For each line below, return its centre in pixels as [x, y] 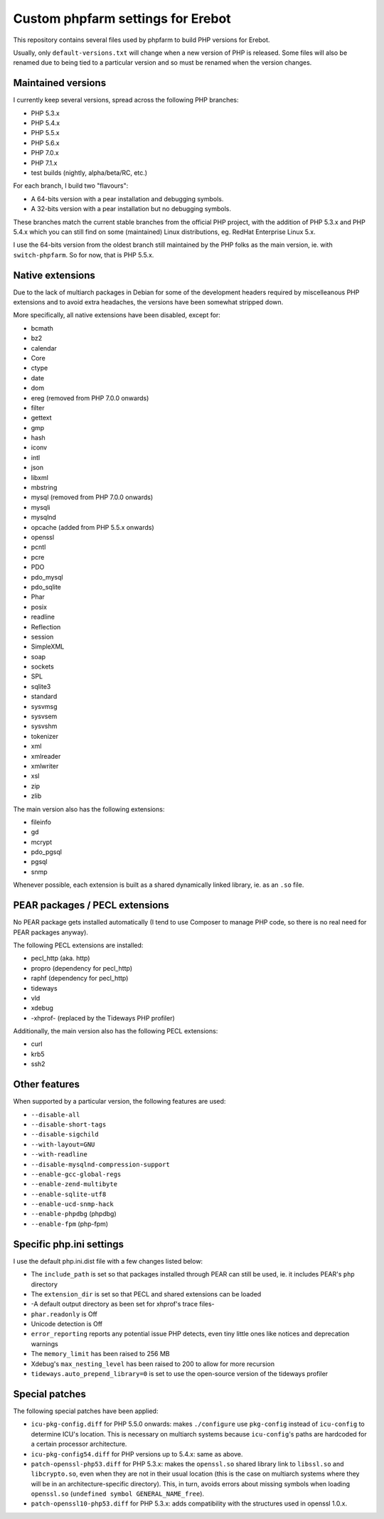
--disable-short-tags [69, 1124]
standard [44, 696]
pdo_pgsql [46, 852]
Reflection [46, 627]
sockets [43, 667]
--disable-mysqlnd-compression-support [100, 1164]
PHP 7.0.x [45, 153]
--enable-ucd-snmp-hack [72, 1204]
